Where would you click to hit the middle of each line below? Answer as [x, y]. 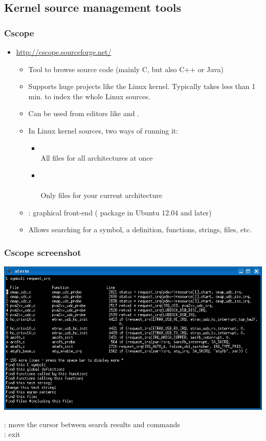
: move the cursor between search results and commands [92, 424]
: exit [12, 434]
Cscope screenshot [43, 252]
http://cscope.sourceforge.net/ [64, 52]
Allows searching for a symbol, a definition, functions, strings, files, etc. [140, 229]
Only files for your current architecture [101, 195]
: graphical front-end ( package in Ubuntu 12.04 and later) [120, 212]
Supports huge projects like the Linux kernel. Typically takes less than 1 [142, 86]
